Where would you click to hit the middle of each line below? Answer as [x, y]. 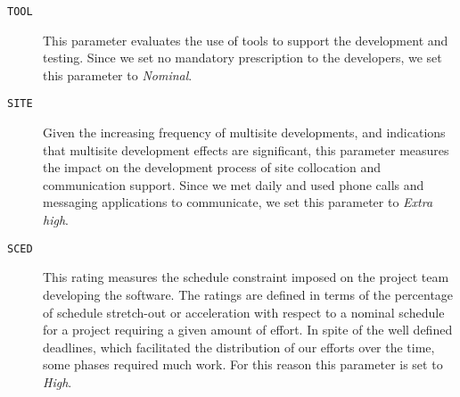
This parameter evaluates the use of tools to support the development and [246, 40]
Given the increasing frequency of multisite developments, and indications [244, 132]
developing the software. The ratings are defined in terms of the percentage [248, 294]
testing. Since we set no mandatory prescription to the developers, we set [242, 58]
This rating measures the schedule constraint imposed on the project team [246, 277]
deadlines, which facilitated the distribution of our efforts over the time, [239, 347]
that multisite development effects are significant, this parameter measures [246, 149]
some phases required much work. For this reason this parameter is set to [243, 364]
